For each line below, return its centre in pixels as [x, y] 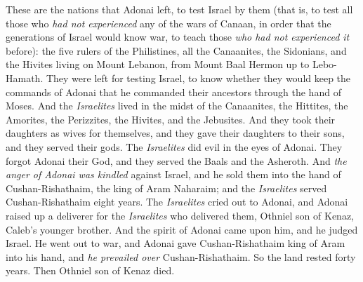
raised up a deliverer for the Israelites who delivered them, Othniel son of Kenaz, [180, 215]
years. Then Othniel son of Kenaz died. [90, 270]
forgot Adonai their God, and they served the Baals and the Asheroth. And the [176, 160]
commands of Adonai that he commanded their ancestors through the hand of [173, 92]
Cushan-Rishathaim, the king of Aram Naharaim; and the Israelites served [166, 188]
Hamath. [25, 78]
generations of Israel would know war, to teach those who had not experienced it [178, 37]
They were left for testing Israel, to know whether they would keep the [198, 78]
